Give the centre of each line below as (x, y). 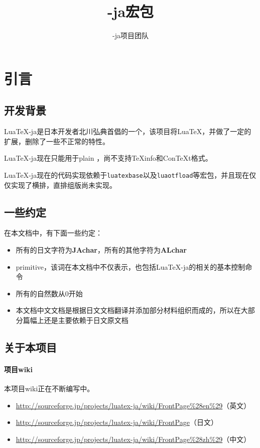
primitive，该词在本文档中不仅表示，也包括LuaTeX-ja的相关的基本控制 (131, 266)
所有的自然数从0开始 (49, 293)
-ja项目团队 (131, 35)
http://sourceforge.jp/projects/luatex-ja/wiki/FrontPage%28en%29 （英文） (133, 405)
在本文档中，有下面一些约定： (53, 233)
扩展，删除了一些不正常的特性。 (57, 141)
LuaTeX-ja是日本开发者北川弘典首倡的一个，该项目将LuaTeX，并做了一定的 (128, 131)
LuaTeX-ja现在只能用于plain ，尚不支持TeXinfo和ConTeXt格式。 (108, 158)
